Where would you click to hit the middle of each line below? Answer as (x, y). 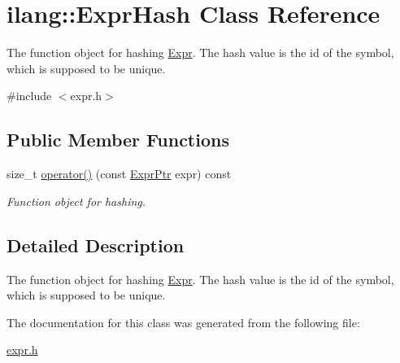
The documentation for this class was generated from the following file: (183, 322)
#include (29, 96)
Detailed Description (96, 245)
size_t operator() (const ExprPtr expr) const (119, 174)
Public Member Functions (118, 140)
